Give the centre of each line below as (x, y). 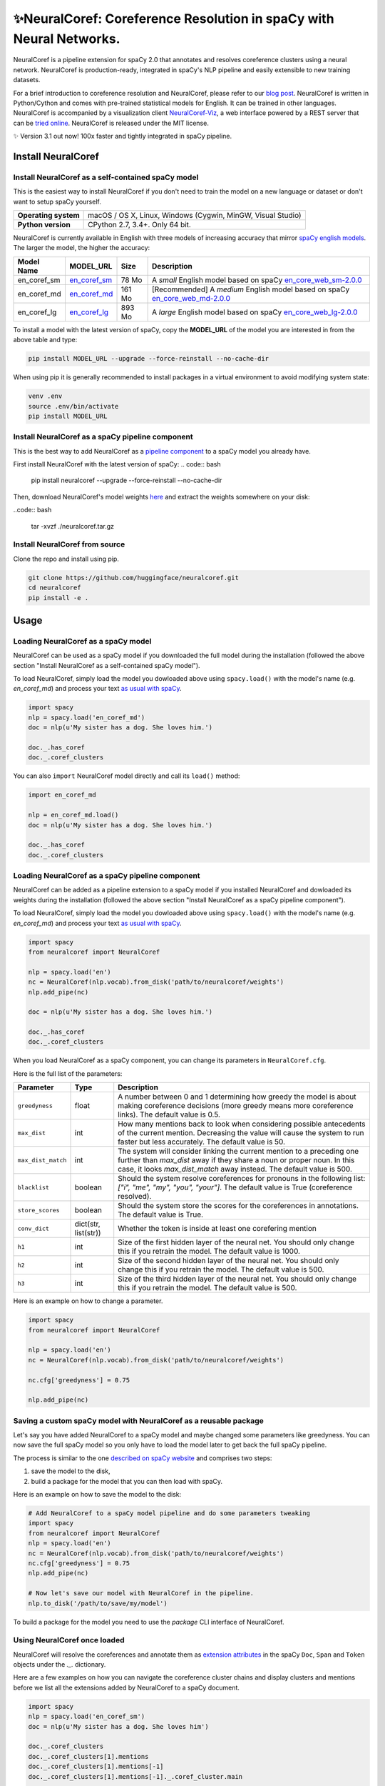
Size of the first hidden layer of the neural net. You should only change (236, 1242)
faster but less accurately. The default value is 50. (201, 1142)
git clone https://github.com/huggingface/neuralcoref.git (133, 578)
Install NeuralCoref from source (69, 544)
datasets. (27, 80)
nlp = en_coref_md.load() (73, 815)
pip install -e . (58, 598)
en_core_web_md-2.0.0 (191, 298)
